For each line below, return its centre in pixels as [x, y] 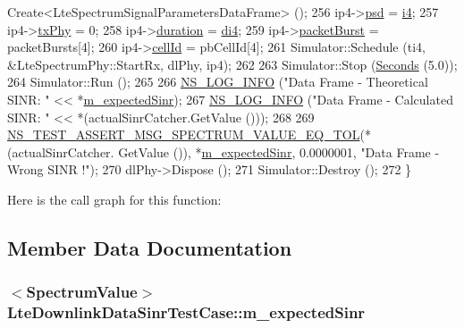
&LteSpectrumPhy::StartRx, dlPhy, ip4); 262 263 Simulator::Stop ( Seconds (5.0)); [232, 64]
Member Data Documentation [150, 247]
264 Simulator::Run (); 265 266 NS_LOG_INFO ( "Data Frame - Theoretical [218, 82]
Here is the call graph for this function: [114, 199]
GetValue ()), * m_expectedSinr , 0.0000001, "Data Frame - [279, 151]
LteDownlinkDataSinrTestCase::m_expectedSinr [186, 312]
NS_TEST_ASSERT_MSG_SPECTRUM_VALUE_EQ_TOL [184, 135]
